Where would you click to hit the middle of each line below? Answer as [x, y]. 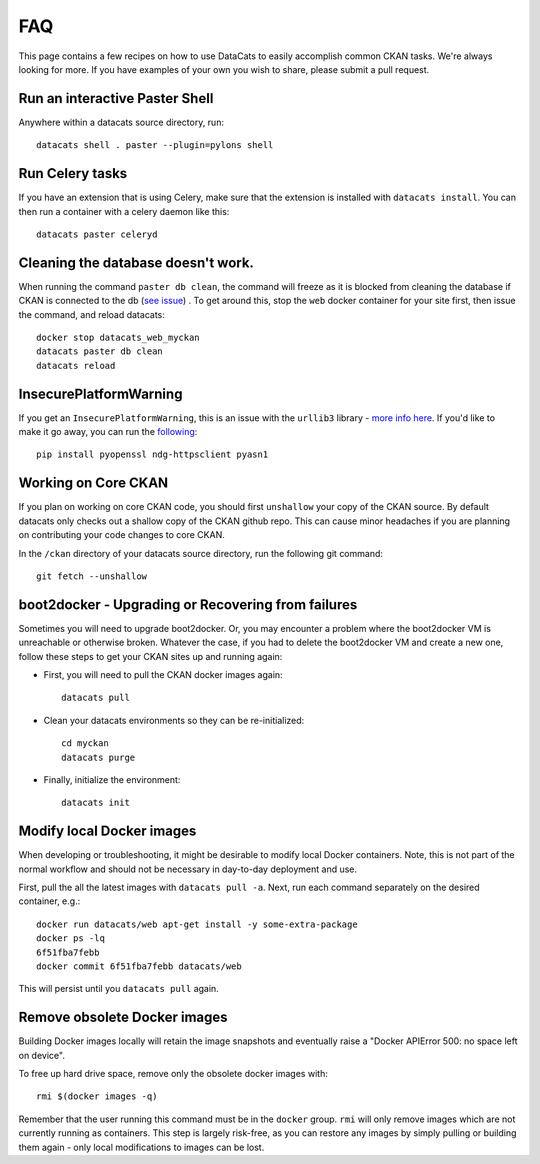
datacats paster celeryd [97, 234]
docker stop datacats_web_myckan [118, 337]
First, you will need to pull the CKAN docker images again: [163, 675]
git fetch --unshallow [92, 576]
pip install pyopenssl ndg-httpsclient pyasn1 [152, 454]
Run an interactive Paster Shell [116, 98]
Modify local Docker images [107, 831]
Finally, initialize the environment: [112, 779]
